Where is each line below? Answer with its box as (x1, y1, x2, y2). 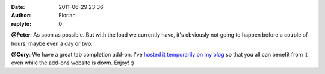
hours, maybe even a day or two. (11, 40, 93, 47)
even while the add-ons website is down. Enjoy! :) (11, 59, 135, 66)
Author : (11, 12, 31, 19)
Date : (11, 4, 25, 10)
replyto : (11, 20, 32, 27)
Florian (58, 12, 76, 19)
